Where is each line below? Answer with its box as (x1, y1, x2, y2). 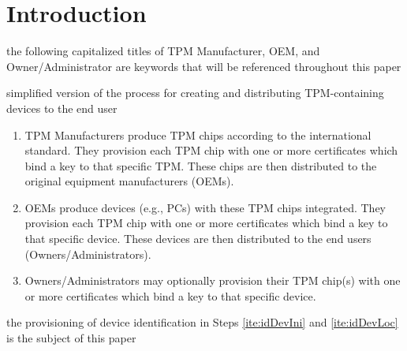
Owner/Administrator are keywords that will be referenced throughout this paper (6, 58, 401, 74)
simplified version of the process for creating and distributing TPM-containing (6, 84, 384, 101)
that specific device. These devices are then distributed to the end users (24, 230, 372, 247)
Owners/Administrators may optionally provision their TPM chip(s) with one (24, 272, 401, 289)
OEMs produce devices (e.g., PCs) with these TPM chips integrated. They (24, 199, 386, 215)
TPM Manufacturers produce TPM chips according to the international (24, 126, 372, 143)
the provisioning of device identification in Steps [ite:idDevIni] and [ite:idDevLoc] (6, 314, 398, 330)
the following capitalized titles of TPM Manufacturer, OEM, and (6, 43, 320, 59)
